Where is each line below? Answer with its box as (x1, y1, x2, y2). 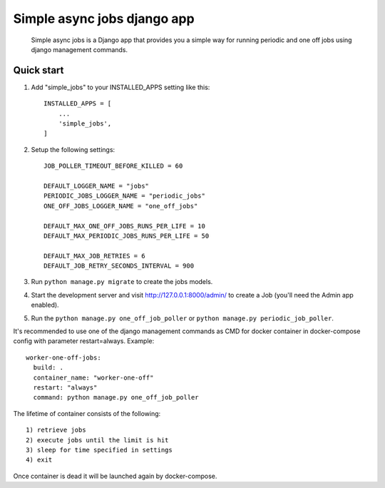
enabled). (31, 300, 60, 310)
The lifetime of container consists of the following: (13, 409, 161, 417)
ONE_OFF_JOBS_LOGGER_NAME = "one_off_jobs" (43, 202, 198, 210)
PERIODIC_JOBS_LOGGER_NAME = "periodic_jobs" (43, 192, 206, 200)
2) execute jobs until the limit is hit (26, 436, 169, 444)
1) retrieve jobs (26, 426, 86, 434)
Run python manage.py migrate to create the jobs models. (31, 278, 213, 286)
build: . (33, 364, 64, 372)
